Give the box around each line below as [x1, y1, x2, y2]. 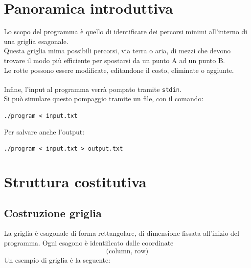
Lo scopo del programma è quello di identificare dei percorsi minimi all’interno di [4, 26, 248, 37]
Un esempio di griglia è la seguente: [4, 254, 111, 265]
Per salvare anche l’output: [4, 126, 85, 136]
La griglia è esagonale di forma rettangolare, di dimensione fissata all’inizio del [4, 228, 239, 238]
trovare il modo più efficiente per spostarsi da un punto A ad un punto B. [4, 55, 225, 65]
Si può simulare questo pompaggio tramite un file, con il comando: [4, 93, 204, 104]
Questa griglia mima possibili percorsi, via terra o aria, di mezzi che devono [4, 45, 231, 56]
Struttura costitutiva [4, 172, 147, 192]
